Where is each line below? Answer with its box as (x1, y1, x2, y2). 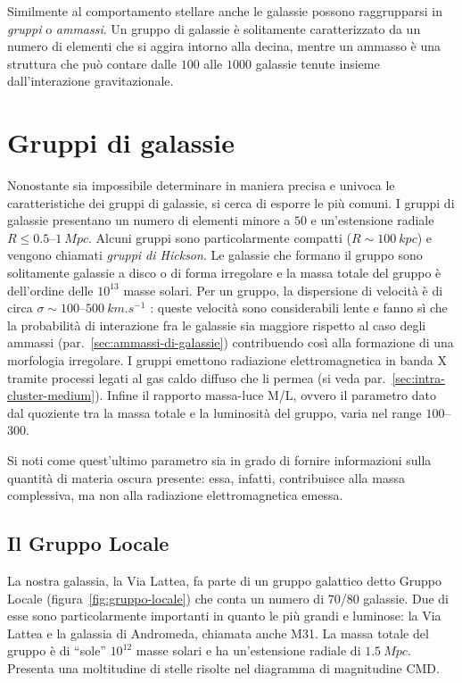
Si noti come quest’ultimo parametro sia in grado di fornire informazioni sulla (7, 451, 432, 469)
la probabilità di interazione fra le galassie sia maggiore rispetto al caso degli (7, 315, 426, 334)
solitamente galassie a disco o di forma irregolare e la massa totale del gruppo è (7, 263, 441, 282)
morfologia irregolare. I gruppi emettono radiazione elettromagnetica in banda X (7, 351, 448, 370)
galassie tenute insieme (255, 54, 380, 72)
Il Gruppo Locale (7, 529, 169, 557)
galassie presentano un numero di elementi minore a (7, 211, 291, 229)
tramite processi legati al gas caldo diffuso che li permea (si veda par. (7, 368, 386, 387)
